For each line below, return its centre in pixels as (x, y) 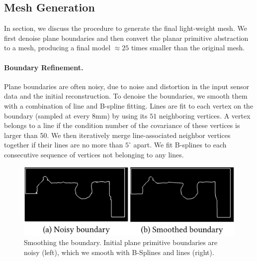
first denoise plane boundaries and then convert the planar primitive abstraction (126, 38)
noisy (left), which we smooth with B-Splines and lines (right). (119, 252)
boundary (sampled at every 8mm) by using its (76, 115)
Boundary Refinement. (44, 67)
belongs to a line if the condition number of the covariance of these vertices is (122, 125)
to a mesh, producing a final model (57, 48)
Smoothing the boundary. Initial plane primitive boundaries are (121, 242)
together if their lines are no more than (64, 145)
